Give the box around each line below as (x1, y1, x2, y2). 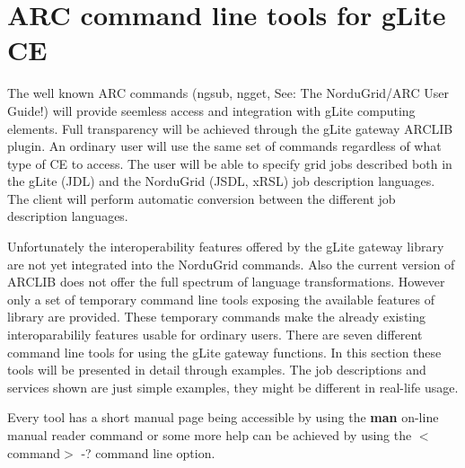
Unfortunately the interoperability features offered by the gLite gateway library (7, 237, 444, 256)
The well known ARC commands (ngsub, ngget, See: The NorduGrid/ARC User (7, 84, 449, 102)
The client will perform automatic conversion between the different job (7, 189, 396, 208)
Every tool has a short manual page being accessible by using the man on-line (7, 408, 439, 427)
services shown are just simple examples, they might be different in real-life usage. (7, 377, 459, 396)
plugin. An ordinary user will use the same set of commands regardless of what (7, 137, 442, 155)
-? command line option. (81, 443, 215, 462)
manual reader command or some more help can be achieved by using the (7, 426, 412, 444)
